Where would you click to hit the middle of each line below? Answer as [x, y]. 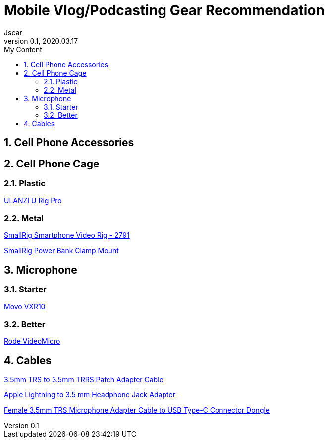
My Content [23, 49]
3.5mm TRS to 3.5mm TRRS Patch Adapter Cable [84, 379]
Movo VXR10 [25, 307]
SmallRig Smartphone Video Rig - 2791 [67, 235]
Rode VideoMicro [32, 341]
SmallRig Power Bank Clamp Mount [61, 251]
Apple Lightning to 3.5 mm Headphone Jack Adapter [90, 394]
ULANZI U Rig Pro [33, 201]
